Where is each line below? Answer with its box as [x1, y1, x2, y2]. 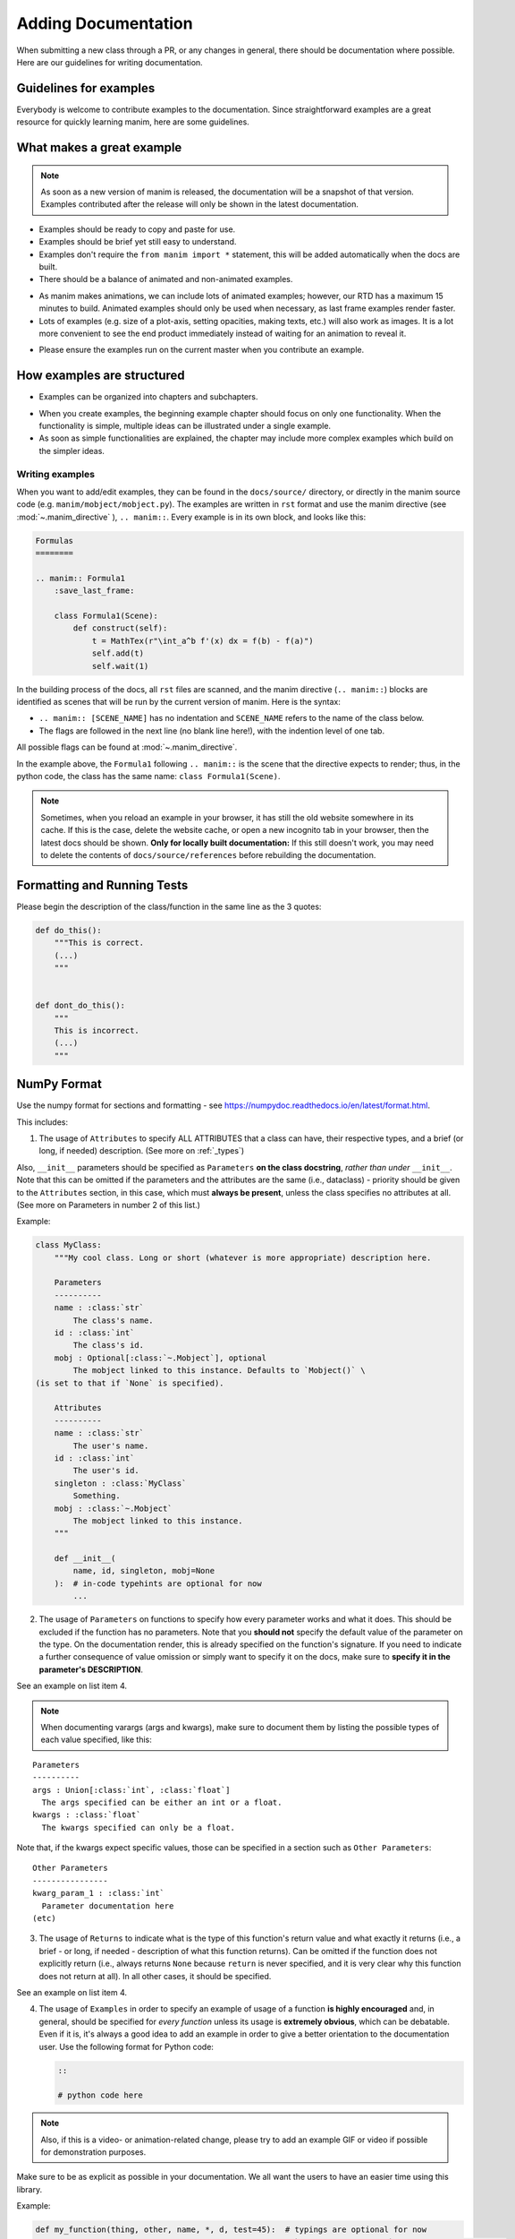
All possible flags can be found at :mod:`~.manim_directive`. [16, 742, 238, 752]
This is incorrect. [54, 1025, 140, 1035]
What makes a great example [16, 140, 182, 156]
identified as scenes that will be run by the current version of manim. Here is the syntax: [16, 696, 342, 707]
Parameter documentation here [41, 1900, 174, 1911]
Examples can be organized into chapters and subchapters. [38, 391, 258, 402]
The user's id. [72, 1465, 140, 1476]
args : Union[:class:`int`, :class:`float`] [32, 1785, 232, 1795]
